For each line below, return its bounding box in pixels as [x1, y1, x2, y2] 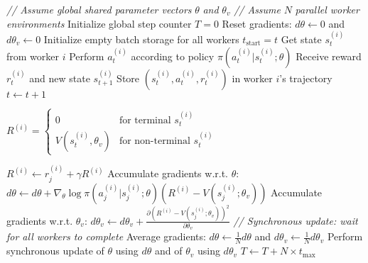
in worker [232, 70, 273, 85]
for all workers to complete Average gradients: [6, 229, 206, 244]
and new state [29, 70, 90, 85]
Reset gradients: [222, 16, 292, 30]
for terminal [119, 115, 171, 125]
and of [154, 243, 183, 258]
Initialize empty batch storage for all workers [43, 32, 239, 46]
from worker [6, 48, 60, 63]
